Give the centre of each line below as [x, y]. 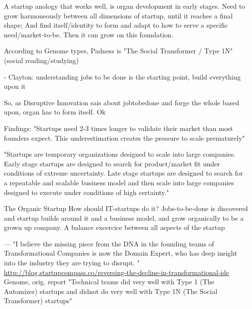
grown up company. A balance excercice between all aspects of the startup [114, 227]
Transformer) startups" [38, 301]
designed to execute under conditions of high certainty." [86, 192]
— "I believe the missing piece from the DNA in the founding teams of [109, 243]
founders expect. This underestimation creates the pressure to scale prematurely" [125, 138]
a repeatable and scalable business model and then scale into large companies [119, 182]
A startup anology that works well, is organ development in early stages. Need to [125, 6]
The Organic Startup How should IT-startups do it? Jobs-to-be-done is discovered [126, 208]
